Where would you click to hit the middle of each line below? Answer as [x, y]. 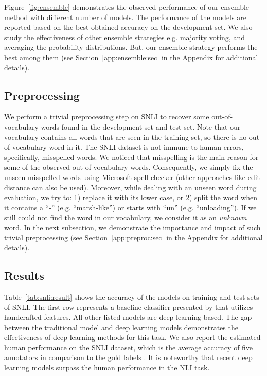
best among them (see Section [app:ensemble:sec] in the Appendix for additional [131, 57]
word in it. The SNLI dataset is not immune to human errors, [146, 147]
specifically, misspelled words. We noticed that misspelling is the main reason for [131, 157]
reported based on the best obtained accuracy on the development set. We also [128, 27]
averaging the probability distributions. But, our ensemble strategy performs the [131, 47]
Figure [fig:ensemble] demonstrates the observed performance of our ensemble [127, 7]
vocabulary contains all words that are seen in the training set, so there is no [126, 137]
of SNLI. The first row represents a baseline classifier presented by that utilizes [129, 307]
